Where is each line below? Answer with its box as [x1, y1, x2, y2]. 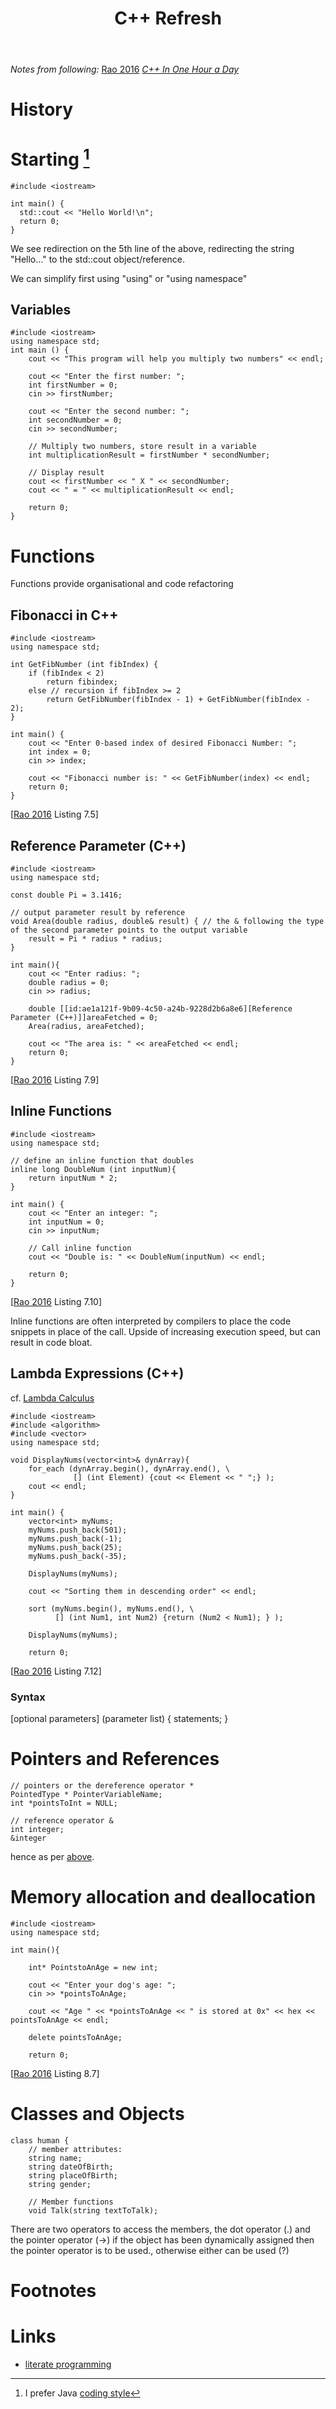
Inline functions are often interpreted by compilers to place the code [10, 1315, 292, 1327]
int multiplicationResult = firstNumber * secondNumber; [28, 450, 271, 461]
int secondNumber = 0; [28, 415, 123, 426]
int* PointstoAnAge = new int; [28, 1962, 159, 1972]
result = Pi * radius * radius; [28, 934, 163, 944]
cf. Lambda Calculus [10, 1392, 95, 1404]
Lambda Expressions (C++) [10, 1365, 185, 1382]
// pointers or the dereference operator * [10, 1780, 195, 1791]
